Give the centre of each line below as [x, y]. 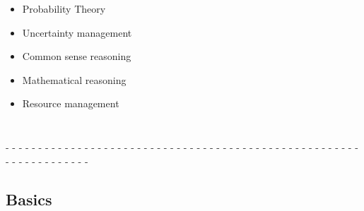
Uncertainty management [77, 32]
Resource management [71, 103]
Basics [29, 199]
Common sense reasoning [77, 56]
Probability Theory [64, 8]
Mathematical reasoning [74, 79]
